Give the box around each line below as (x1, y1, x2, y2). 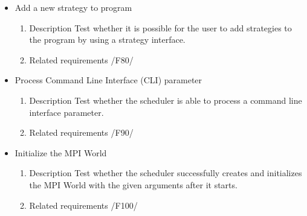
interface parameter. (29, 106, 104, 118)
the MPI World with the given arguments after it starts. (29, 178, 238, 191)
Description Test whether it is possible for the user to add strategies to (29, 21, 292, 34)
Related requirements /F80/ (29, 53, 134, 66)
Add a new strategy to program (15, 1, 132, 13)
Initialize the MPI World (15, 146, 107, 159)
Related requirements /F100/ (29, 199, 138, 211)
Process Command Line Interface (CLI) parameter (15, 74, 202, 86)
